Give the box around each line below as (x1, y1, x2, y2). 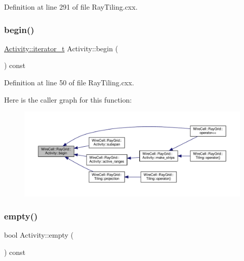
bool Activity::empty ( (4, 230, 74, 240)
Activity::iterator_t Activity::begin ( (4, 43, 118, 53)
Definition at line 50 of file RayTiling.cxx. (4, 77, 134, 87)
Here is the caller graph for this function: (4, 94, 132, 105)
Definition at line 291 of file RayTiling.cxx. (4, 2, 138, 12)
